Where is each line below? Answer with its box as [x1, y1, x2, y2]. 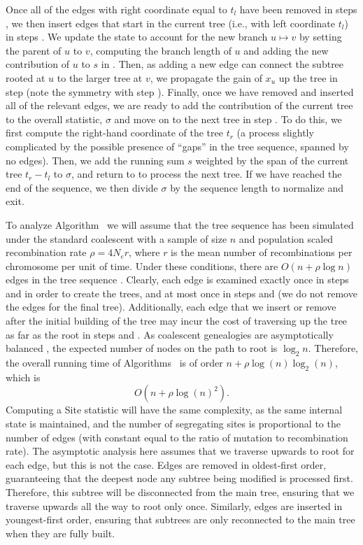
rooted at [6, 70, 45, 85]
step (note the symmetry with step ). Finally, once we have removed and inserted [6, 84, 354, 99]
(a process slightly [236, 125, 314, 140]
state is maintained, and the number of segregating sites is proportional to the [6, 416, 341, 431]
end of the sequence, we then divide [6, 180, 158, 194]
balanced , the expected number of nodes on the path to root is [6, 341, 278, 355]
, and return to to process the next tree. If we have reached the [71, 167, 342, 181]
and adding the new [243, 43, 329, 57]
